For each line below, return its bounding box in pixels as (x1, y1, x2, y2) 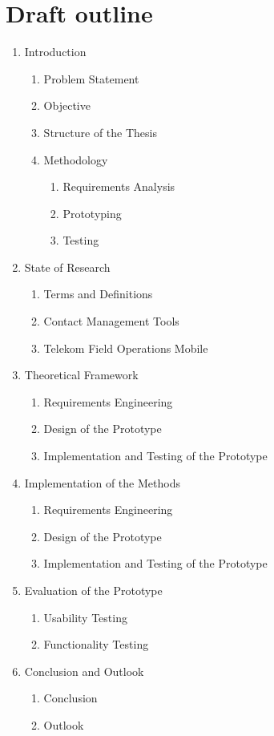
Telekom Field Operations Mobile (43, 339, 208, 356)
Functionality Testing (43, 636, 149, 653)
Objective (43, 97, 91, 114)
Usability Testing (43, 609, 127, 625)
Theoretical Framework (24, 366, 139, 383)
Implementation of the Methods (24, 474, 180, 491)
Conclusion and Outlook (24, 662, 144, 679)
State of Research (24, 258, 111, 275)
